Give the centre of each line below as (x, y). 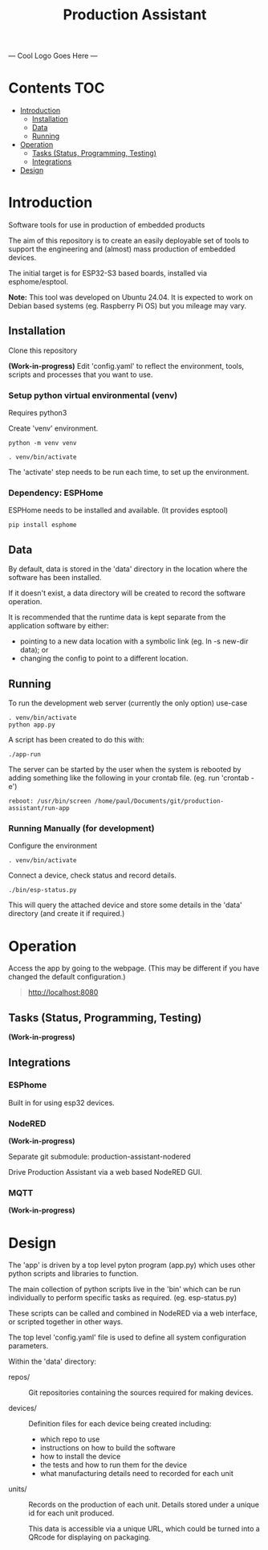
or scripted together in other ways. (65, 1322)
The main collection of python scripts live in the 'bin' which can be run (124, 1289)
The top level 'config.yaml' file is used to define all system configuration (127, 1337)
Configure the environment (53, 846)
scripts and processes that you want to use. (81, 374)
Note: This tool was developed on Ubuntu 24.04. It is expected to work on (131, 297)
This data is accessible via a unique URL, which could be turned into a (144, 1529)
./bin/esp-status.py (43, 890)
